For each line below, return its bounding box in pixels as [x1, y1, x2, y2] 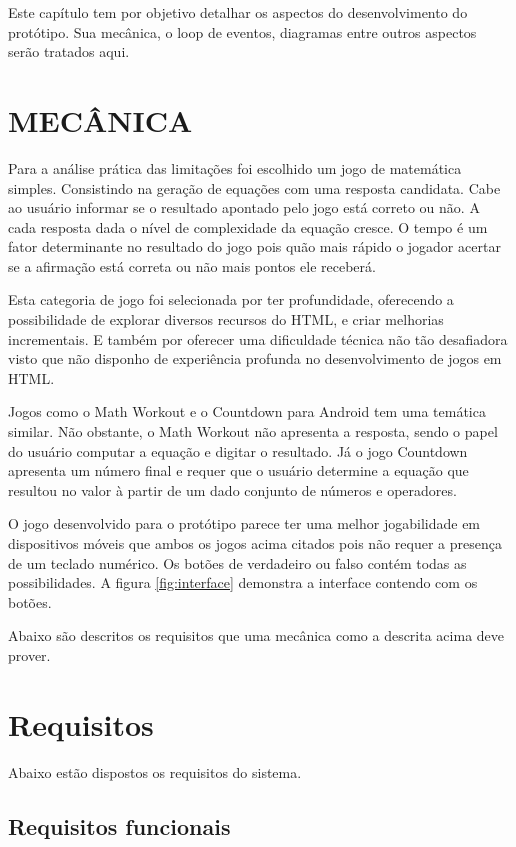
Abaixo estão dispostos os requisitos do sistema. [8, 761, 302, 782]
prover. [8, 644, 51, 665]
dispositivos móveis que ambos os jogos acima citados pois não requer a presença [8, 533, 502, 553]
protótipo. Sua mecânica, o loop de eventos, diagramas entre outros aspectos [8, 21, 477, 42]
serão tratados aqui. [8, 41, 130, 62]
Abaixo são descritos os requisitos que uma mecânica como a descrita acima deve [8, 625, 505, 646]
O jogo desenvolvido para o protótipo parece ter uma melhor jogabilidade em [8, 513, 481, 534]
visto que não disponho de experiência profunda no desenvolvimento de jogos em [8, 348, 502, 369]
